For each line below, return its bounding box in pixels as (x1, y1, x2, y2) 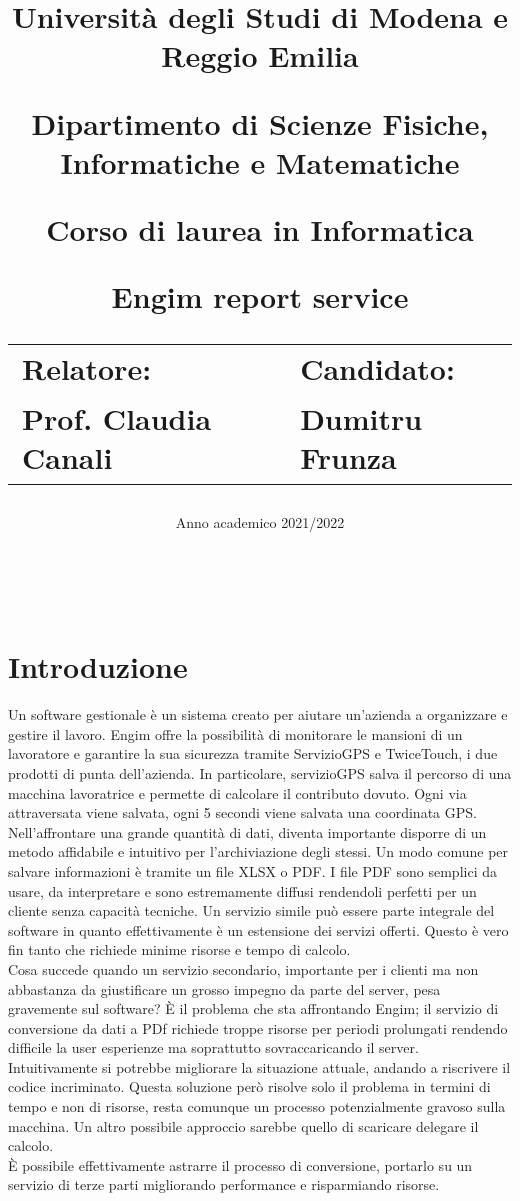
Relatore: (22, 347, 152, 388)
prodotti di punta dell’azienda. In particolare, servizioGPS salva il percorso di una (8, 762, 512, 783)
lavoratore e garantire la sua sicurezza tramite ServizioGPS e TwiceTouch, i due (8, 743, 498, 764)
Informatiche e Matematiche (60, 141, 460, 182)
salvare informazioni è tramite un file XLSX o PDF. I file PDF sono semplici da (8, 860, 497, 881)
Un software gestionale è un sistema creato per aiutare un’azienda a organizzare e (8, 704, 508, 725)
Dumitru (300, 397, 423, 438)
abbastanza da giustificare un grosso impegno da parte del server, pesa (8, 978, 441, 999)
